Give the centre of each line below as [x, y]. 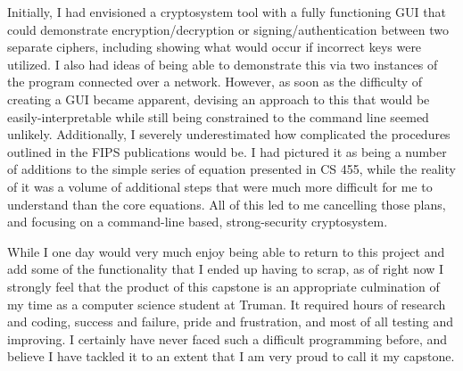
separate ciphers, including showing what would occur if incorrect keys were [215, 47]
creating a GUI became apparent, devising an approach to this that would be [219, 99]
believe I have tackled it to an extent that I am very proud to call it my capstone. [231, 356]
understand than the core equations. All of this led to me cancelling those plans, [227, 204]
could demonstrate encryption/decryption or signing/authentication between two [228, 29]
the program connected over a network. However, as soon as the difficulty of [215, 82]
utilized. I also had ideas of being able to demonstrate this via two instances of [223, 64]
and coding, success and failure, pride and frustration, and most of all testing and [231, 322]
